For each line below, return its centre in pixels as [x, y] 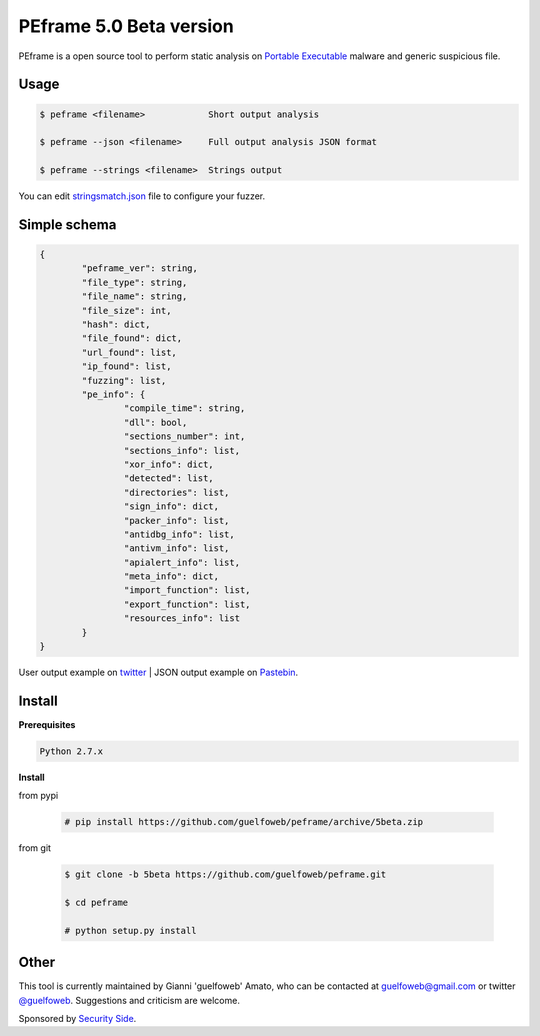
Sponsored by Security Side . [77, 1019]
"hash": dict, [116, 324]
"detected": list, [168, 478]
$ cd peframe [96, 903]
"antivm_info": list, [176, 548]
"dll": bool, [155, 422]
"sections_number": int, [184, 436]
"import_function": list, [187, 590]
